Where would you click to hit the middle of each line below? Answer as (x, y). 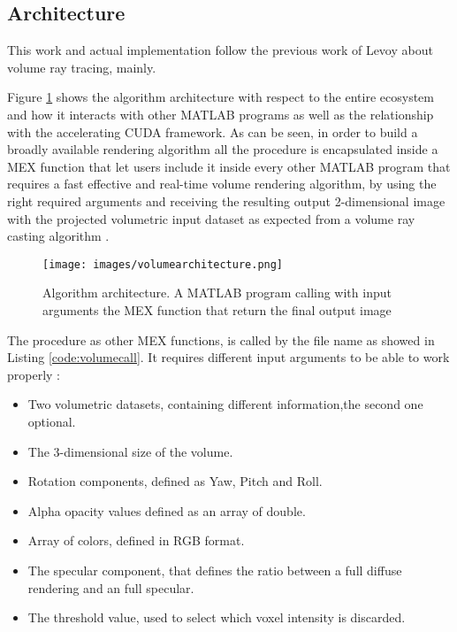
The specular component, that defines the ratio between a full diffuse (215, 570)
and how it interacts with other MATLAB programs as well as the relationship (221, 114)
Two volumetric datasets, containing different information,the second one (225, 404)
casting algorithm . (58, 236)
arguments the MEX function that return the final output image (217, 309)
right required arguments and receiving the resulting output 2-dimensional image (226, 200)
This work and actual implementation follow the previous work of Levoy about (220, 50)
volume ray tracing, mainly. (82, 67)
